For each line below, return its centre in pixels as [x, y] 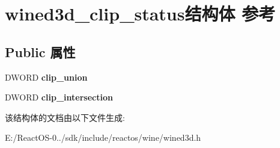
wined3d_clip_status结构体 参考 [140, 14]
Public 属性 [40, 51]
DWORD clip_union [46, 77]
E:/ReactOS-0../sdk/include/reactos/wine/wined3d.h [103, 137]
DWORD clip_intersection [59, 97]
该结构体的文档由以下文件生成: [65, 117]
